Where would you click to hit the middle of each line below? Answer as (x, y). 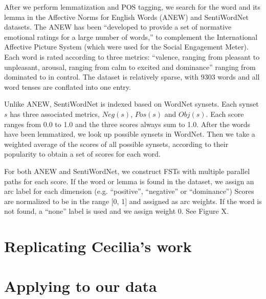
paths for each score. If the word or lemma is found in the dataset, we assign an (129, 181)
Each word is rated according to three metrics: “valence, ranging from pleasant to (132, 56)
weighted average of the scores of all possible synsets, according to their (116, 144)
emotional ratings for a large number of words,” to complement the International (131, 36)
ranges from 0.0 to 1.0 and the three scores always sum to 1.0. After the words (127, 124)
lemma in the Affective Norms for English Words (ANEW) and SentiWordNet (126, 17)
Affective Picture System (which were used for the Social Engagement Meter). (126, 47)
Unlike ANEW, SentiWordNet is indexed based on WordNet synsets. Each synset (131, 104)
